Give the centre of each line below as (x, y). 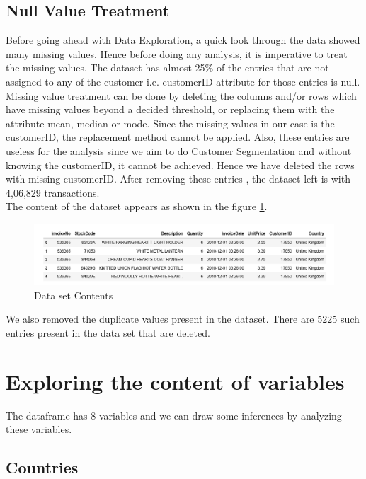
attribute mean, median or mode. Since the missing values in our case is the (170, 123)
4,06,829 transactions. (53, 192)
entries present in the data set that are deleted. (108, 333)
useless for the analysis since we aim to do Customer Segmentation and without (179, 150)
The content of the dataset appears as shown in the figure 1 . (137, 206)
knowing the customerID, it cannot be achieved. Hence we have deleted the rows (180, 165)
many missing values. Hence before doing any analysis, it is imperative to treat (177, 53)
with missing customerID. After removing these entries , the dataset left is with (178, 179)
